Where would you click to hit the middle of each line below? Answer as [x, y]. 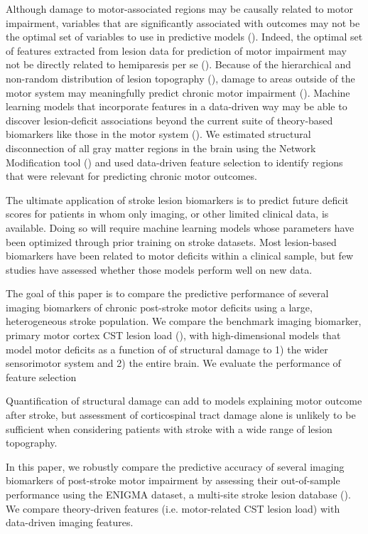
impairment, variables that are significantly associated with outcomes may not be [183, 22]
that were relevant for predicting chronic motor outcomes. [131, 176]
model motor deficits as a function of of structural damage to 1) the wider [167, 349]
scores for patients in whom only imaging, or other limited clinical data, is [167, 214]
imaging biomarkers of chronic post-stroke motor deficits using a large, [159, 307]
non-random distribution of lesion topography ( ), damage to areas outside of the [180, 78]
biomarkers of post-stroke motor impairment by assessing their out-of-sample [173, 480]
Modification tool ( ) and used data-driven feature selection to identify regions [174, 162]
